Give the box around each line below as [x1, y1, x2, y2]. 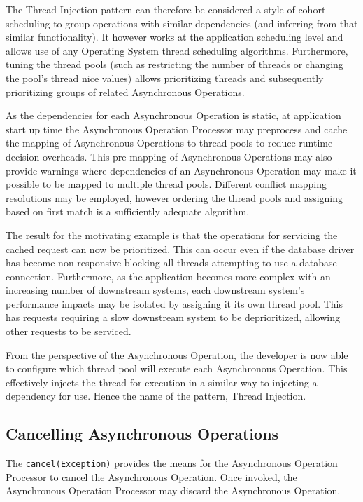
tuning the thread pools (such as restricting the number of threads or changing [6, 57, 343, 72]
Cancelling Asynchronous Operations [6, 423, 279, 445]
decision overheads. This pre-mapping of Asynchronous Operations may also [6, 149, 332, 163]
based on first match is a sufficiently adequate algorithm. [6, 204, 250, 219]
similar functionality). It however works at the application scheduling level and [6, 29, 343, 44]
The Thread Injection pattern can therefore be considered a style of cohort [6, 2, 326, 16]
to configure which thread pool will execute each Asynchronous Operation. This [6, 361, 348, 376]
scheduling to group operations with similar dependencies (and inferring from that [6, 15, 358, 30]
